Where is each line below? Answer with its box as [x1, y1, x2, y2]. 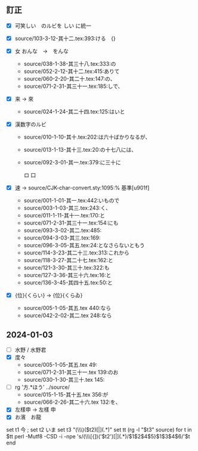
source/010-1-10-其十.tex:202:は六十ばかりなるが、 [23, 133, 151, 141]
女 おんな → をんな [14, 47, 69, 54]
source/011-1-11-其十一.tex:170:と [23, 212, 106, 219]
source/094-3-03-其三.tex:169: [23, 234, 101, 241]
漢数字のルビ [14, 121, 47, 128]
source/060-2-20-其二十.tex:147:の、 [23, 75, 116, 82]
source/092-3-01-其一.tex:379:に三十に [23, 159, 121, 166]
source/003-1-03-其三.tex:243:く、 [23, 204, 112, 211]
